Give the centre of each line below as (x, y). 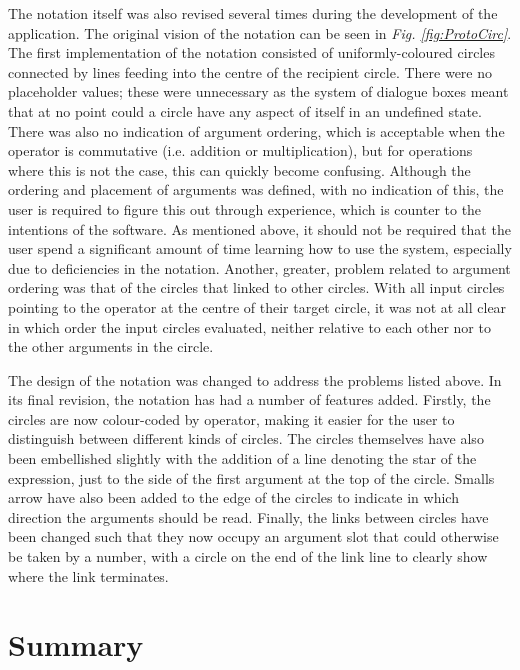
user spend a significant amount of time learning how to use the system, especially (260, 248)
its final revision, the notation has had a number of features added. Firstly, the (249, 399)
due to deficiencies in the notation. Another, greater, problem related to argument (259, 267)
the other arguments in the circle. (111, 346)
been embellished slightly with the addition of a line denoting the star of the (242, 458)
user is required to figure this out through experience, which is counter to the (245, 208)
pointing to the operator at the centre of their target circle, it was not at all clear (257, 306)
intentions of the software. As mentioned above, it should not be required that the (259, 228)
